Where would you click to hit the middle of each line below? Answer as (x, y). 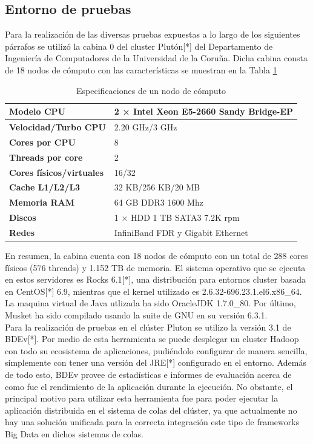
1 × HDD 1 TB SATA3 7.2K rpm (177, 217)
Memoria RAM (42, 202)
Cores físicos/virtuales (57, 172)
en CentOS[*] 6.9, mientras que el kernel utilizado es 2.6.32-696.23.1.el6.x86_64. (153, 291)
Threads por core (46, 157)
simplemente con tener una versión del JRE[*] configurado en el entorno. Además (156, 362)
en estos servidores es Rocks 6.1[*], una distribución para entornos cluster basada (156, 279)
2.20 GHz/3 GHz (146, 127)
